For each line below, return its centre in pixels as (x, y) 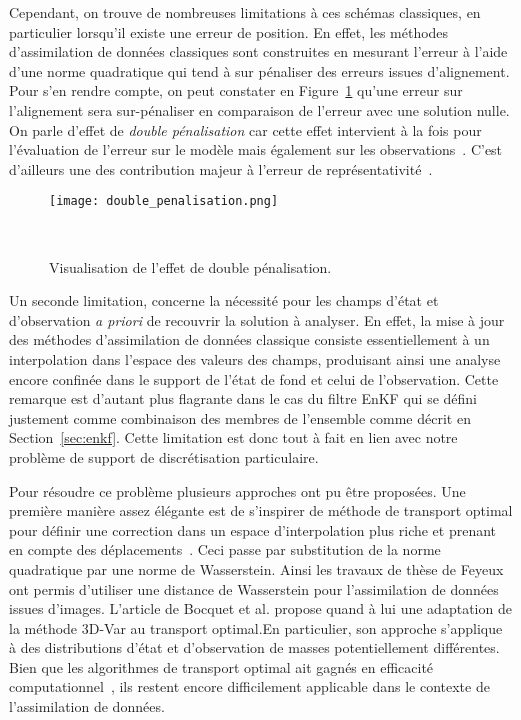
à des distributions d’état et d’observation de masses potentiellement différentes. (254, 647)
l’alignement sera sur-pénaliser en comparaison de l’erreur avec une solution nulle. (259, 109)
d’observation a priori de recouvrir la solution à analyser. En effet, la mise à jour (257, 319)
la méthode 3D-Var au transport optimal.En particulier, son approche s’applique (256, 627)
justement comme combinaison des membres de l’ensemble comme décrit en (240, 417)
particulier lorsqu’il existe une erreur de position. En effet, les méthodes (229, 31)
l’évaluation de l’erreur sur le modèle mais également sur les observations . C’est (256, 149)
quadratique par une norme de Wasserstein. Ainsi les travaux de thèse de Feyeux (256, 568)
